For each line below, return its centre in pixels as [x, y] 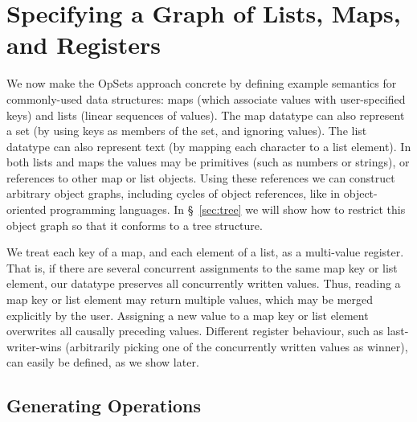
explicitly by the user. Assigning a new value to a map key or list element [188, 315]
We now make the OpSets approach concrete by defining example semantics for [202, 83]
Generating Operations [104, 406]
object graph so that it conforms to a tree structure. [135, 225]
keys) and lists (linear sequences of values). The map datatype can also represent [206, 115]
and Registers [84, 45]
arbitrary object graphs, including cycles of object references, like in [174, 193]
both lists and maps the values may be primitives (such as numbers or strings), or [208, 162]
